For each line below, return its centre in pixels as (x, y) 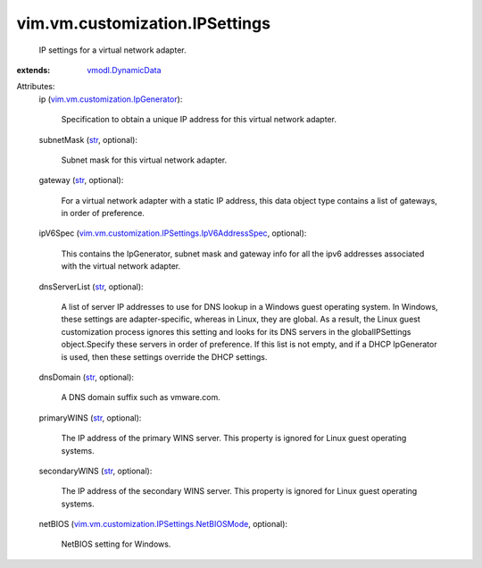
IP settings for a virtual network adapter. (112, 50)
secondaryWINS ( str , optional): (96, 471)
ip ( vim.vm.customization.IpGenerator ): (111, 99)
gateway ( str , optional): (81, 180)
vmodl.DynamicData (124, 70)
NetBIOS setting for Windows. (116, 544)
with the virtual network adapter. (121, 266)
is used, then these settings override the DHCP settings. (164, 356)
